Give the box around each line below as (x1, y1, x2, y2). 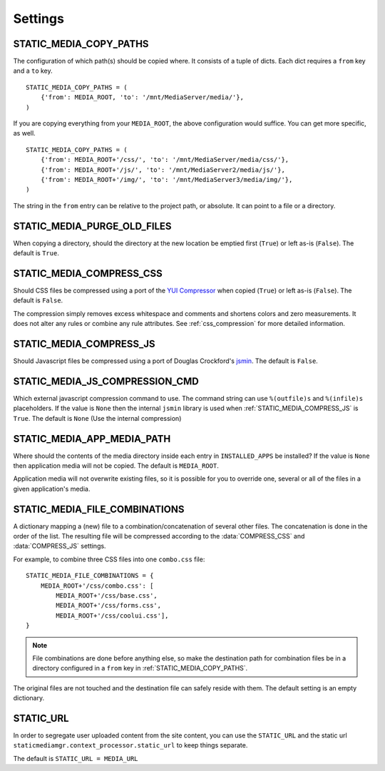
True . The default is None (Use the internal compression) (13, 414, 182, 422)
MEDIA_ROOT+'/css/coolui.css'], (56, 611, 169, 620)
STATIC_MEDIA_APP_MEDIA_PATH (13, 432, 171, 445)
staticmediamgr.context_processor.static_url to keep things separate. (13, 741, 248, 750)
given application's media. (13, 484, 91, 493)
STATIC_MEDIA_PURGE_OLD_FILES (13, 220, 172, 232)
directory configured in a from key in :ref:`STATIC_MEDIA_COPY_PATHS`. (32, 664, 248, 673)
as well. (13, 129, 36, 138)
